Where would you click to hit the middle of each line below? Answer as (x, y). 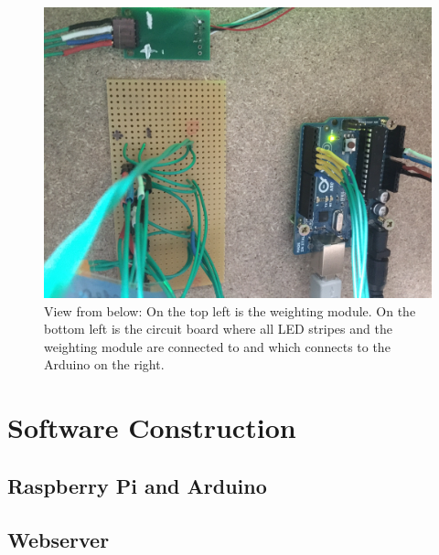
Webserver (59, 539)
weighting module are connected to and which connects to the (217, 346)
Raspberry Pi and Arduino (137, 485)
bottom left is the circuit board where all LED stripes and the (218, 329)
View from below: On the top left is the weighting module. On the (230, 310)
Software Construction (152, 427)
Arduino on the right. (104, 364)
